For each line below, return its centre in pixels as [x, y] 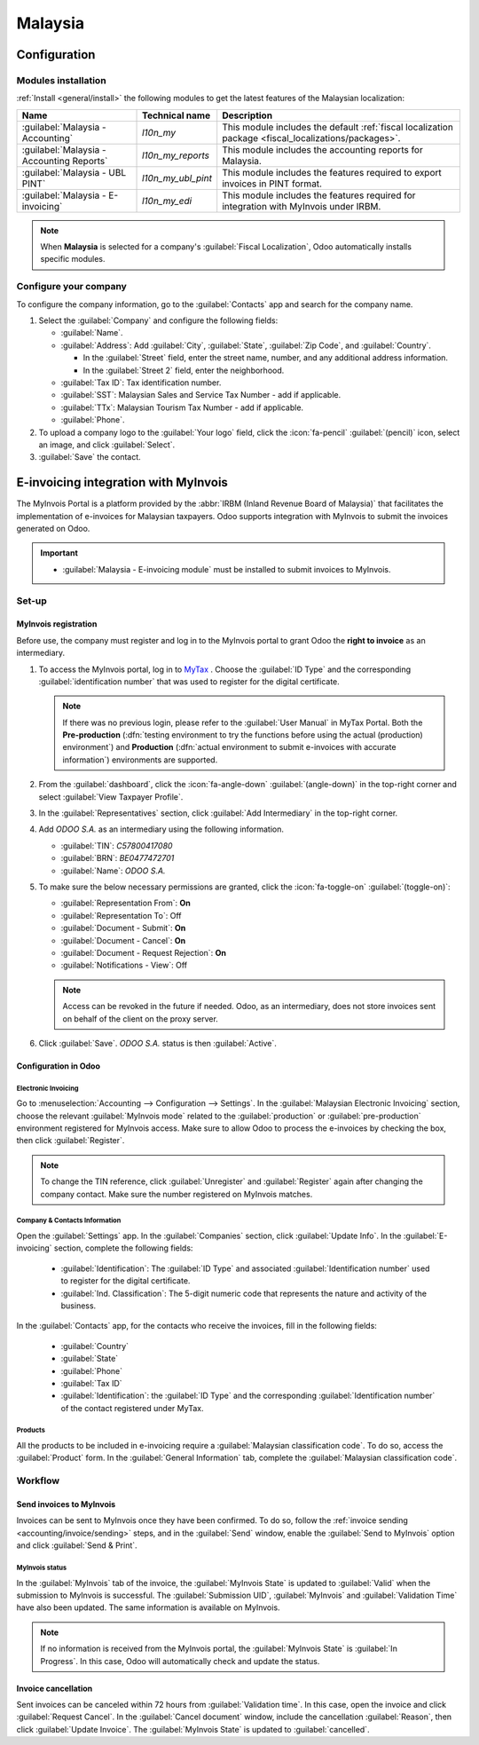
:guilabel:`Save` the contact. [90, 457]
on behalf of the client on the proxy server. [141, 1019]
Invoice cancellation [55, 1688]
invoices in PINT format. [272, 184]
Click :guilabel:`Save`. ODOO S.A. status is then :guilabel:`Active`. [157, 1043]
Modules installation [61, 80]
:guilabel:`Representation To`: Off [121, 915]
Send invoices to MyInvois [66, 1504]
